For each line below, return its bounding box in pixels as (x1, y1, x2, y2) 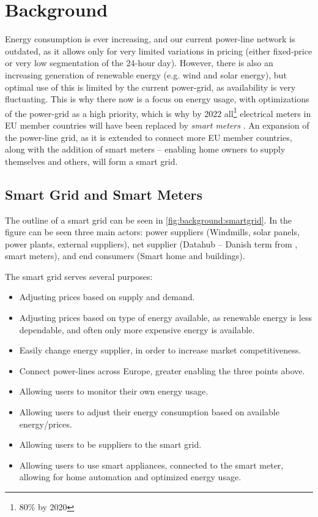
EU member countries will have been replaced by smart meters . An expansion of (5, 118, 309, 131)
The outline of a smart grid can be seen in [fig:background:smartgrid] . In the (5, 213, 292, 226)
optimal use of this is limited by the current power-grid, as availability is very (5, 80, 296, 93)
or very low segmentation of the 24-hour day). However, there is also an (5, 56, 273, 69)
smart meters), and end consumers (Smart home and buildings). (5, 249, 245, 262)
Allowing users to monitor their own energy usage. (19, 385, 209, 398)
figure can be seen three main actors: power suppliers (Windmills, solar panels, (5, 225, 300, 238)
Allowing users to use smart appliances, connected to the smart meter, (19, 458, 284, 471)
